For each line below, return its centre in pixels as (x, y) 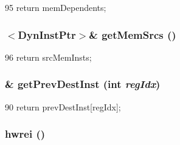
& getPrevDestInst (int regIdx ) (83, 84)
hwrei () (25, 134)
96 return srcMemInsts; (48, 57)
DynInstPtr (47, 34)
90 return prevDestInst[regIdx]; (63, 106)
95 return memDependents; (56, 7)
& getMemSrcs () (133, 34)
